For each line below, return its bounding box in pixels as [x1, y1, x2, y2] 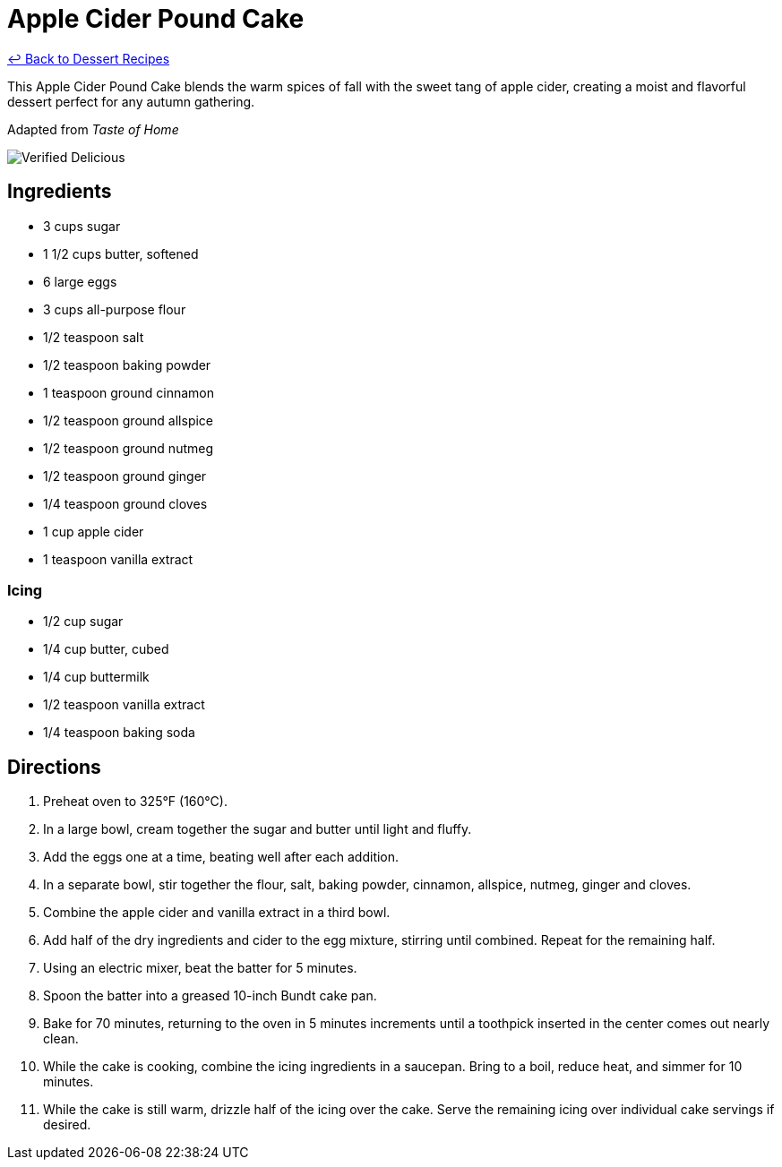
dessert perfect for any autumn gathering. [7, 93, 255, 109]
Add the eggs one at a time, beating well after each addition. [43, 849, 400, 865]
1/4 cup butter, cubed [43, 641, 169, 657]
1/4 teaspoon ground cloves [43, 495, 208, 511]
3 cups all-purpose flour [43, 301, 186, 317]
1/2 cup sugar [43, 614, 124, 630]
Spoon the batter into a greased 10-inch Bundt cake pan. [43, 988, 377, 1004]
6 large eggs [43, 273, 117, 289]
